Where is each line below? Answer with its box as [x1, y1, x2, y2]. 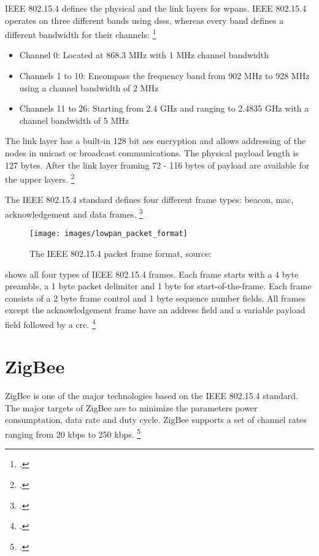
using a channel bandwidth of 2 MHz [19, 81, 159, 94]
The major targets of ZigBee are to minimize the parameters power [5, 401, 258, 414]
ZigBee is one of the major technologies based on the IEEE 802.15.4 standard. [5, 389, 298, 402]
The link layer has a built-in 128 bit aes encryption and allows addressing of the [5, 134, 306, 147]
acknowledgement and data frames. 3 [5, 206, 143, 220]
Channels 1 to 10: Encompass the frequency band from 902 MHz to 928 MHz [19, 69, 310, 82]
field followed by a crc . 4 [5, 316, 96, 330]
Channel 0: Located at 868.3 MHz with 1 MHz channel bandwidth [19, 48, 269, 61]
